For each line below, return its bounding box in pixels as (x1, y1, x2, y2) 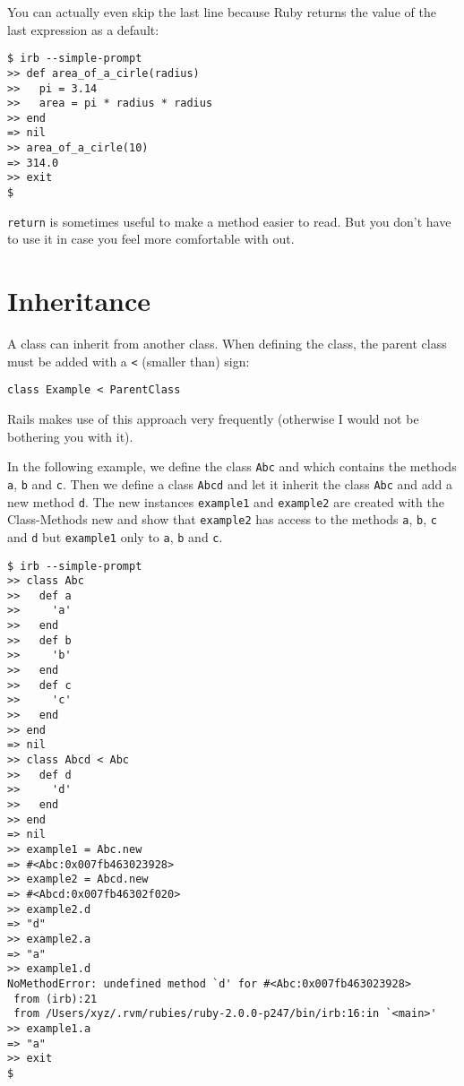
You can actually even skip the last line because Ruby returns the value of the (7, 3, 436, 21)
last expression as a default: (7, 20, 159, 39)
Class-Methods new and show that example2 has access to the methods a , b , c (7, 510, 437, 529)
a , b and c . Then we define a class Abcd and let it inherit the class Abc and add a (7, 474, 453, 493)
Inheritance (7, 282, 151, 319)
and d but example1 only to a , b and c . (7, 527, 223, 546)
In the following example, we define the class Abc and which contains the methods (7, 457, 457, 476)
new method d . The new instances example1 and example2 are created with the (7, 492, 444, 511)
